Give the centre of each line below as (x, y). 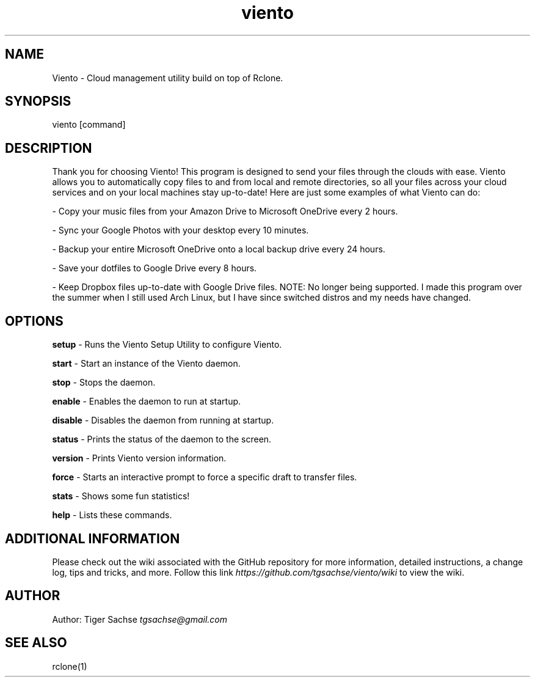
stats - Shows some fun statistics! (121, 496)
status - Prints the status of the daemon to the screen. (162, 439)
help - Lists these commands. (112, 515)
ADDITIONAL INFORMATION (93, 538)
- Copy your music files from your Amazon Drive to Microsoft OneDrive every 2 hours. (225, 211)
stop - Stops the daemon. (104, 383)
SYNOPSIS (38, 101)
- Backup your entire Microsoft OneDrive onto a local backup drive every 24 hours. (219, 249)
